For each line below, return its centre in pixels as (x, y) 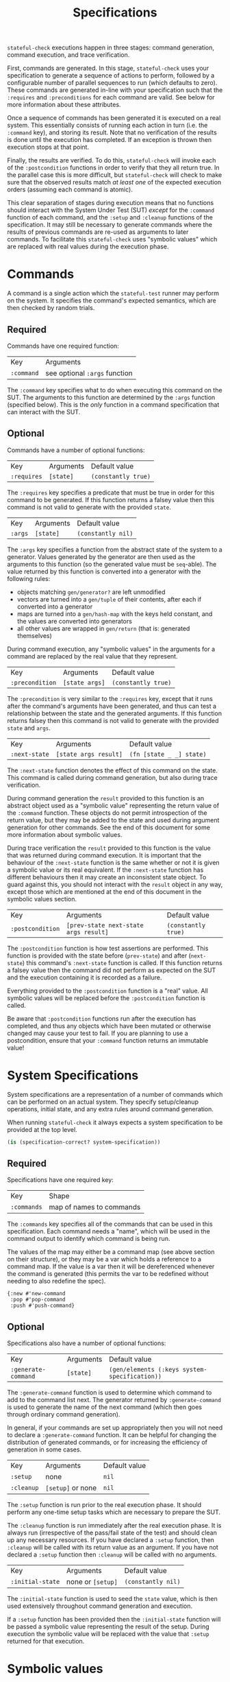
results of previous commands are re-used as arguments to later (98, 232)
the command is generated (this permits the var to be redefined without (108, 1274)
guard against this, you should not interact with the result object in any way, (115, 884)
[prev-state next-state (105, 925)
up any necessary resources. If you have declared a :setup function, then (111, 1540)
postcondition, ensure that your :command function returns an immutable (108, 1040)
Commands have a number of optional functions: (76, 450)
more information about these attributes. (64, 105)
